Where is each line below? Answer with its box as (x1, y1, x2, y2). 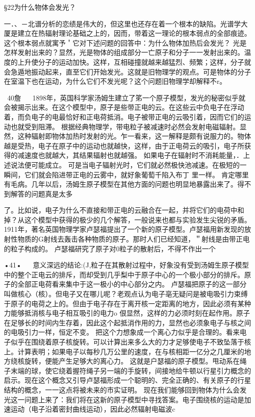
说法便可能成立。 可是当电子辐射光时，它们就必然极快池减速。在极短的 (10, 159, 240, 170)
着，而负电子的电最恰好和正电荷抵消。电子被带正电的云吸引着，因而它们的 (4, 111, 244, 122)
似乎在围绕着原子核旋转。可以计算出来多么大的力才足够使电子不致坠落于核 (10, 337, 251, 346)
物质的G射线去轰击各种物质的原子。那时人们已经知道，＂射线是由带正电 (17, 234, 250, 244)
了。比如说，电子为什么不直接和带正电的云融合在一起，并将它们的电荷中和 (4, 205, 244, 215)
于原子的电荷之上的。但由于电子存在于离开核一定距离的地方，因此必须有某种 (4, 298, 251, 308)
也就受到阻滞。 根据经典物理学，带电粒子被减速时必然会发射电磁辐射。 (10, 121, 240, 131)
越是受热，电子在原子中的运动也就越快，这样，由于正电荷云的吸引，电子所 (4, 140, 244, 150)
